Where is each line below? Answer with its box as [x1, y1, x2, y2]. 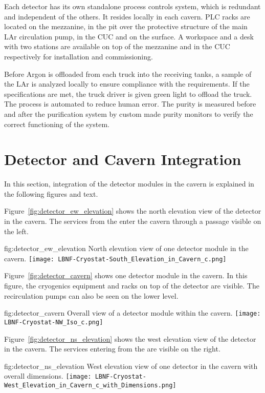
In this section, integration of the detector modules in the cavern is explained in [4, 178, 254, 189]
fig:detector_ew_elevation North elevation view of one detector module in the [4, 243, 249, 254]
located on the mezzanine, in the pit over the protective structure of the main [4, 21, 248, 32]
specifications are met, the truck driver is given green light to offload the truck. [4, 88, 252, 99]
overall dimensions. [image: [4, 370, 92, 381]
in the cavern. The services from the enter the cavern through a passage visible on [4, 216, 261, 226]
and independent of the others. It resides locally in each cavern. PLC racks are [4, 11, 250, 22]
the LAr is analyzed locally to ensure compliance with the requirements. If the [4, 78, 250, 89]
